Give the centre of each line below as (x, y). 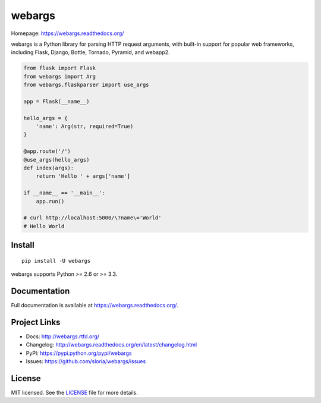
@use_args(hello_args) (56, 160)
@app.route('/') (47, 151)
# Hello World (44, 226)
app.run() (50, 201)
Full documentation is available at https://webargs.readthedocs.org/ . (95, 306)
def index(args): (49, 168)
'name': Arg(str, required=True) (85, 127)
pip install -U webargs (56, 261)
